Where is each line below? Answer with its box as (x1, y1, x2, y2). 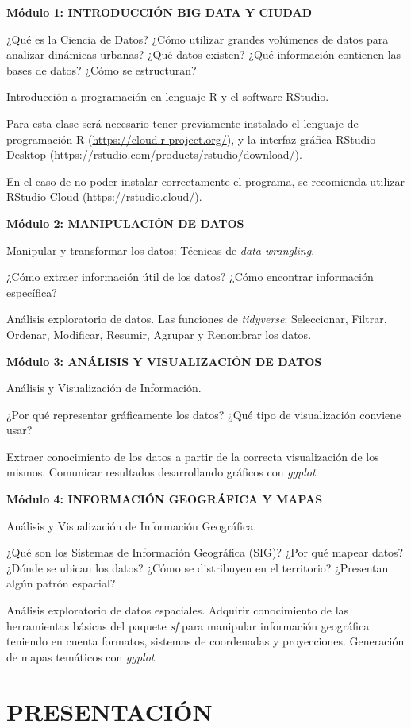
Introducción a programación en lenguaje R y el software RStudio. (6, 88, 329, 105)
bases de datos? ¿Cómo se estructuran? (6, 61, 197, 78)
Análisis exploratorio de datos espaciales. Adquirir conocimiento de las (6, 602, 349, 618)
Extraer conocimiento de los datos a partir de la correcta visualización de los (6, 448, 379, 464)
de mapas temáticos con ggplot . (6, 648, 158, 664)
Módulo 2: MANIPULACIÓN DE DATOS (6, 214, 244, 231)
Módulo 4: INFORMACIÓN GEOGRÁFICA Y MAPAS (6, 491, 323, 507)
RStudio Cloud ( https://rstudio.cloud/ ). (6, 188, 202, 205)
